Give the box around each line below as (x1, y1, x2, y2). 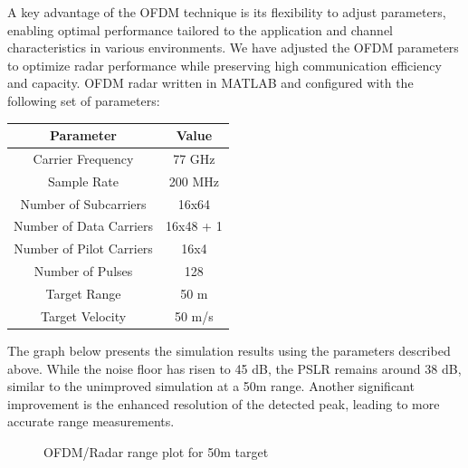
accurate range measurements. (7, 412, 175, 431)
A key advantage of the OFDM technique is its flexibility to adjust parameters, (7, 3, 446, 21)
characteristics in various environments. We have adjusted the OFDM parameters (7, 38, 459, 57)
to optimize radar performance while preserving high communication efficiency (7, 55, 442, 74)
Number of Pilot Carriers (14, 239, 153, 258)
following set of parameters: (7, 91, 160, 110)
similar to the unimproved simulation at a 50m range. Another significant (7, 377, 415, 396)
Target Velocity (40, 306, 127, 325)
